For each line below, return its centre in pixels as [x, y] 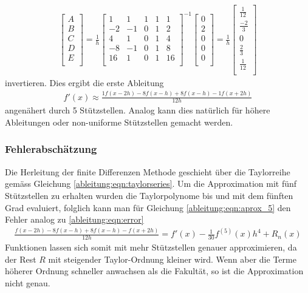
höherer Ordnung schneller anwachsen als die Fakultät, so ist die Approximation [154, 271]
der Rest [21, 259]
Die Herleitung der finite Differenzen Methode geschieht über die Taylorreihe [148, 171]
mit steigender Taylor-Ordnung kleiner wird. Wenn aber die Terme [172, 259]
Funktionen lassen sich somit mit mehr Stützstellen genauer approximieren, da [151, 247]
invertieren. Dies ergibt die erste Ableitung [84, 82]
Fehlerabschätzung [51, 149]
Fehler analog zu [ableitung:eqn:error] [74, 219]
